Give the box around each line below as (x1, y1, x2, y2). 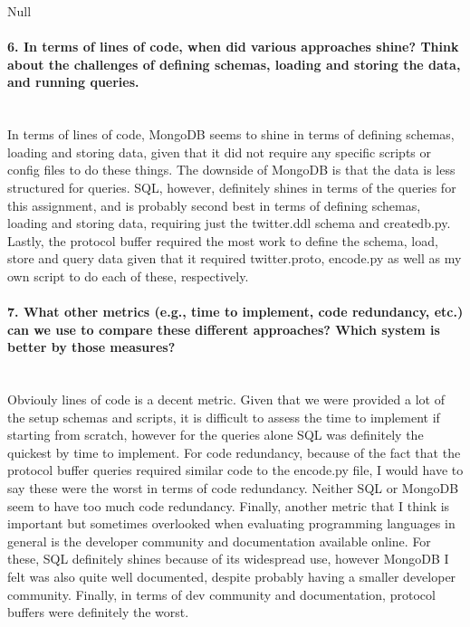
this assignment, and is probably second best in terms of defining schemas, (7, 195, 421, 214)
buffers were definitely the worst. (7, 603, 189, 622)
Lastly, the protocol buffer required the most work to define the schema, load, (7, 231, 438, 250)
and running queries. (7, 72, 139, 91)
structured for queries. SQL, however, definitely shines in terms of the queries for (7, 177, 456, 196)
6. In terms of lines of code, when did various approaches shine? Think (7, 37, 459, 56)
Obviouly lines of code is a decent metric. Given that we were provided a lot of (7, 390, 445, 409)
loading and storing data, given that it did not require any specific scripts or (7, 142, 431, 161)
